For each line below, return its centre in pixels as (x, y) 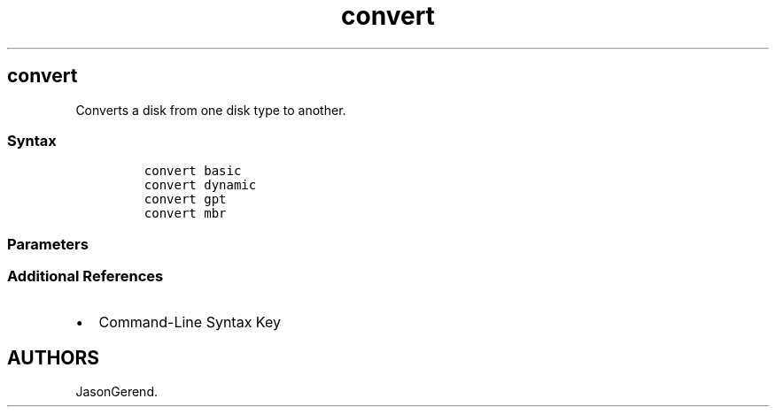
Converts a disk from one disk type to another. (211, 110)
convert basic (193, 171)
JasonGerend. (116, 392)
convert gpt (185, 199)
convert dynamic (200, 185)
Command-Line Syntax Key (190, 322)
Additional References (85, 276)
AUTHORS (54, 357)
